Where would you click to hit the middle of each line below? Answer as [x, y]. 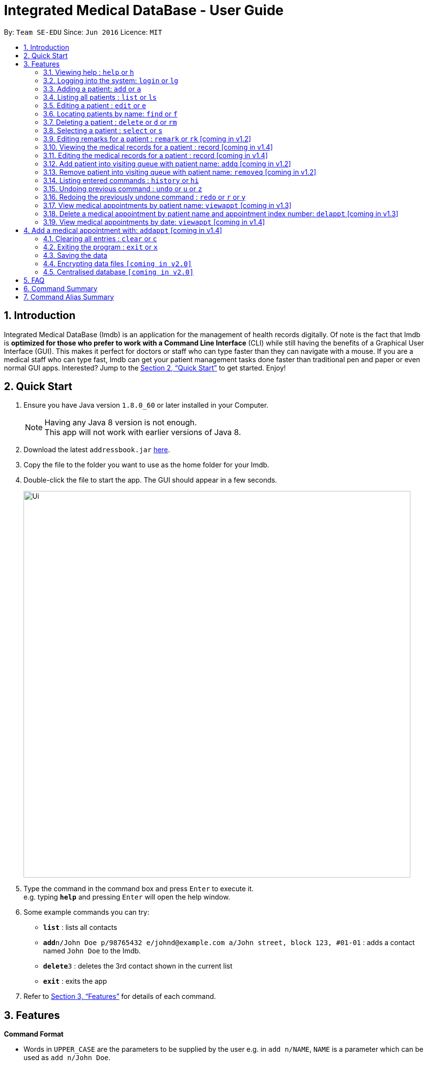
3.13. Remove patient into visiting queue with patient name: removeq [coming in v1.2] [180, 172]
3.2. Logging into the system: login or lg [111, 80]
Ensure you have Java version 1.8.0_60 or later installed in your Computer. [146, 405]
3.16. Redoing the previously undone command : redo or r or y [144, 197]
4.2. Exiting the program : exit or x [100, 247]
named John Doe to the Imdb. [92, 951]
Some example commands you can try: [86, 912]
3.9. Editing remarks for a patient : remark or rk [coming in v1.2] [147, 139]
